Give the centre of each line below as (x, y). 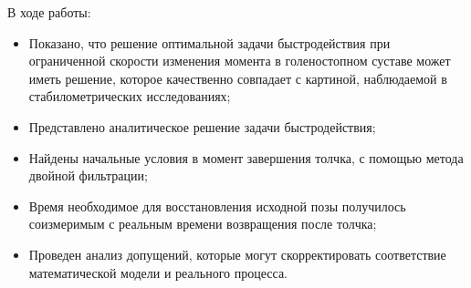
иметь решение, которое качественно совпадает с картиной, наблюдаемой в (238, 78)
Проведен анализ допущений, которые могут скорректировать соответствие (237, 254)
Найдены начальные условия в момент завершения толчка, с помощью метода (246, 157)
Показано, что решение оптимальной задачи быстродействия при (209, 42)
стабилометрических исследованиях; (130, 96)
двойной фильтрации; (88, 175)
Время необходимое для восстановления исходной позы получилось (217, 206)
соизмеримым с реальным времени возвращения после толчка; (203, 224)
